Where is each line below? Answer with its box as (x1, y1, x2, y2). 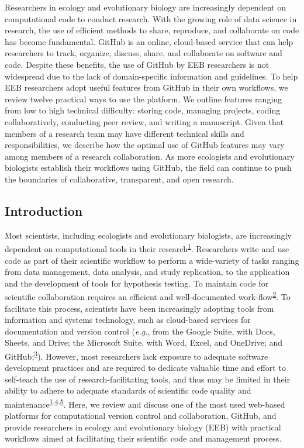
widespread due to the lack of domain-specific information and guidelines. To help (5, 70, 298, 82)
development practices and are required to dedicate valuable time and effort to (5, 361, 286, 374)
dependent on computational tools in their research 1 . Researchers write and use (5, 241, 289, 254)
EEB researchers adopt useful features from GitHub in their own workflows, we (5, 81, 288, 94)
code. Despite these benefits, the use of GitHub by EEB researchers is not (5, 58, 270, 70)
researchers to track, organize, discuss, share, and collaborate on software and (5, 47, 282, 59)
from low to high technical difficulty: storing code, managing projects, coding (5, 104, 281, 116)
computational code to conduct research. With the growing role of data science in (5, 12, 297, 25)
